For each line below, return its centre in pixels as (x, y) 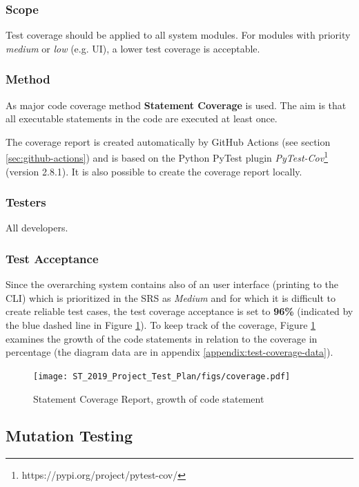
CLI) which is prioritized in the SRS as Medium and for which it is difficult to (171, 297)
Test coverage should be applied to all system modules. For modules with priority (178, 35)
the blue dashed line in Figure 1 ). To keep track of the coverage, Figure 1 (161, 325)
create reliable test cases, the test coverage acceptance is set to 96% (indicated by (179, 311)
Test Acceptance (52, 258)
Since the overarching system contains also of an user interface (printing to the (172, 284)
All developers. (37, 228)
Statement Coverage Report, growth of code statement (149, 398)
